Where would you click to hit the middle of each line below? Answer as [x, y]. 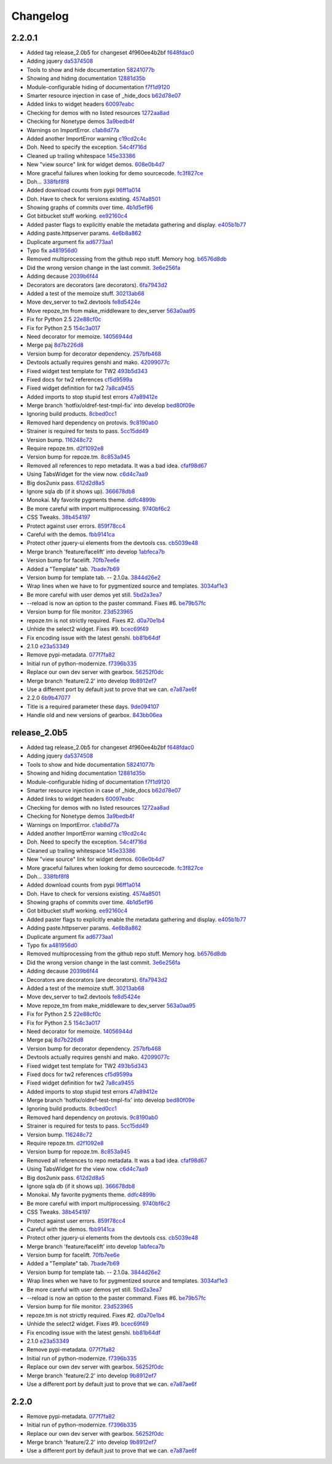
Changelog [40, 16]
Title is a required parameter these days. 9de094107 [93, 706]
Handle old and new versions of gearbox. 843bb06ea [95, 715]
